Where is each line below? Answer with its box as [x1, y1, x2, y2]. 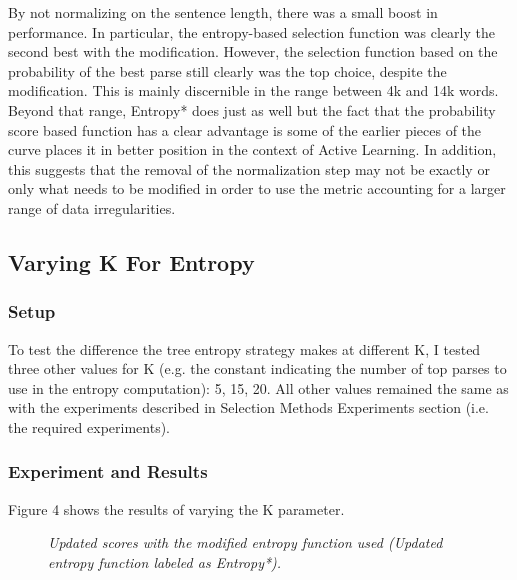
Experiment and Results [8, 459, 208, 484]
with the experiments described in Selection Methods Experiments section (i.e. [8, 397, 489, 418]
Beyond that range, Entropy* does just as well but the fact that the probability [8, 99, 496, 120]
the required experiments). [8, 416, 170, 437]
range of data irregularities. [8, 197, 176, 218]
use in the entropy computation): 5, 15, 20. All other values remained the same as [8, 377, 509, 398]
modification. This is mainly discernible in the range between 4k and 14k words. [8, 80, 499, 101]
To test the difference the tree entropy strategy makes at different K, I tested [8, 338, 481, 359]
